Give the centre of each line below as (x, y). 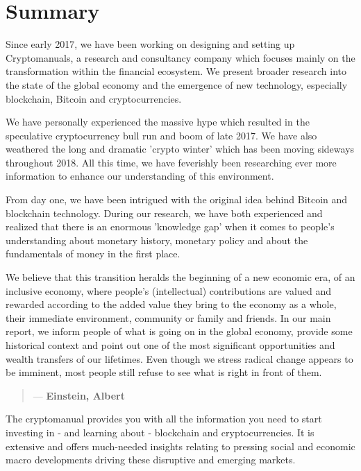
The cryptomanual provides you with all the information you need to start (164, 419)
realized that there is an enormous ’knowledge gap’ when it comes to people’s (170, 226)
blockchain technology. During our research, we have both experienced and (164, 213)
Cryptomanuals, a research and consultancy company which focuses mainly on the (180, 57)
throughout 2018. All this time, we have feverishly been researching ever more (171, 162)
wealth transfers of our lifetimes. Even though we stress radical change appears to (179, 358)
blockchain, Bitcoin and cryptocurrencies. (94, 98)
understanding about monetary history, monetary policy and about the (157, 240)
